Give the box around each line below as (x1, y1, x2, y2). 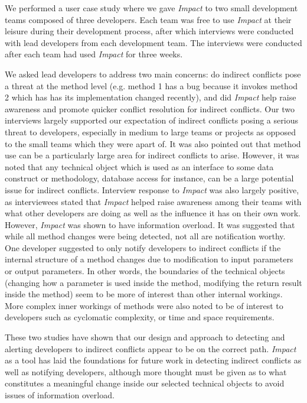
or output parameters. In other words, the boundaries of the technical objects (5, 265, 285, 277)
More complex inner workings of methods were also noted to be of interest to (5, 299, 283, 311)
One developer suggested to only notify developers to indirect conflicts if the (5, 241, 281, 253)
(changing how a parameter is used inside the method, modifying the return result (5, 276, 302, 288)
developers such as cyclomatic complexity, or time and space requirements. (5, 311, 275, 323)
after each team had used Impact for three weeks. (5, 48, 183, 60)
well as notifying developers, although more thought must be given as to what (5, 365, 287, 378)
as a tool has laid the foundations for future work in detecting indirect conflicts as (5, 354, 302, 366)
